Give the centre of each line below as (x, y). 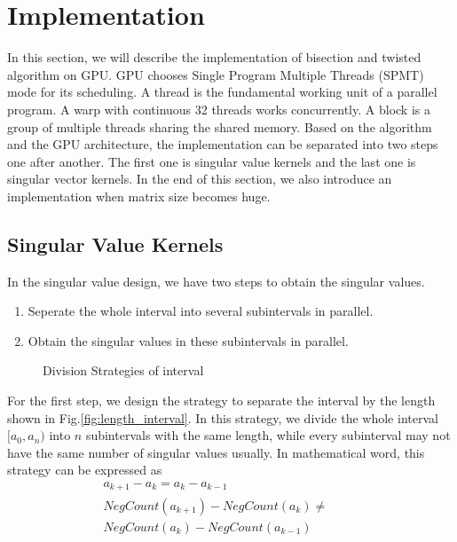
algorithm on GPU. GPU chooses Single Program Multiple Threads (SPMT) (216, 74)
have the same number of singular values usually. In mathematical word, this (216, 452)
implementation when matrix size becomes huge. (139, 196)
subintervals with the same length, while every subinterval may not (268, 435)
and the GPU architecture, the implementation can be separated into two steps (223, 144)
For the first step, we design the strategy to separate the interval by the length (221, 401)
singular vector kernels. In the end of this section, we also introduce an (200, 179)
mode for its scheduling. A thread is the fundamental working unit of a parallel (222, 92)
